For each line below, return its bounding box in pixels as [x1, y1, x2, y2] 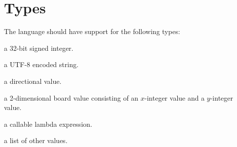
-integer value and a [144, 92, 205, 103]
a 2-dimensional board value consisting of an [4, 92, 139, 103]
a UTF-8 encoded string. [4, 59, 79, 70]
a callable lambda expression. [4, 118, 92, 129]
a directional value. [4, 75, 62, 86]
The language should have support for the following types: [4, 26, 180, 37]
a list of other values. [4, 135, 68, 146]
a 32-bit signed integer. [4, 42, 74, 53]
